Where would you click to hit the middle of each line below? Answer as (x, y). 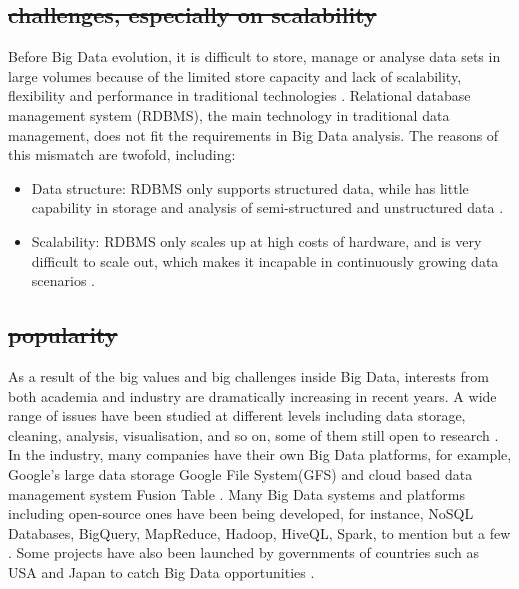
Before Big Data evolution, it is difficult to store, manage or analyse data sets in (254, 56)
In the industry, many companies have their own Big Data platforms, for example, (260, 454)
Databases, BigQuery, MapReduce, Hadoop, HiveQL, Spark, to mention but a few (259, 532)
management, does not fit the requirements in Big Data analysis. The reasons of (253, 134)
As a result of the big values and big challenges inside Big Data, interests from (248, 375)
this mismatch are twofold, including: (122, 154)
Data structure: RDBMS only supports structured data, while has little (250, 187)
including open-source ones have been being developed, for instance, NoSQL (241, 513)
